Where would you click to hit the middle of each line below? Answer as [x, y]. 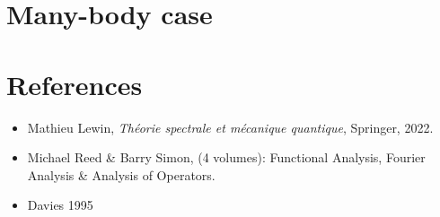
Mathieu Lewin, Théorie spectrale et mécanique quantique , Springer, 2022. [230, 127]
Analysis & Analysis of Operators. [121, 174]
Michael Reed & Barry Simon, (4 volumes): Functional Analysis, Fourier [226, 157]
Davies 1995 [60, 205]
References [75, 84]
